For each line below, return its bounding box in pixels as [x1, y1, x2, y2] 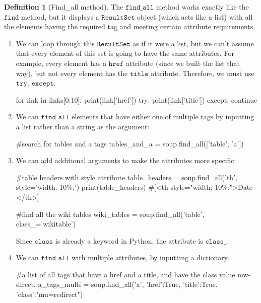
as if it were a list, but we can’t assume [133, 38, 254, 48]
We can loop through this [16, 38, 95, 48]
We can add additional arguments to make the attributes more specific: [16, 155, 236, 166]
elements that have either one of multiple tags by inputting [72, 111, 254, 122]
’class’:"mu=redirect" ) [16, 289, 83, 299]
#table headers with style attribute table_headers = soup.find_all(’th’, [16, 172, 237, 182]
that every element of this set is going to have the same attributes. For [16, 48, 234, 58]
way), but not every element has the [16, 67, 128, 78]
